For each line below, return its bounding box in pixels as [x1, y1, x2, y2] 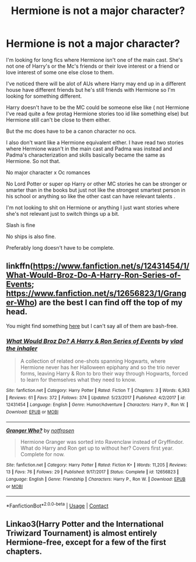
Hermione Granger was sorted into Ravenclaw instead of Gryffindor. [20, 438, 184, 445]
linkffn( [6, 261, 33, 271]
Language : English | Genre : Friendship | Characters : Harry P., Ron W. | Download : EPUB [6, 476, 185, 482]
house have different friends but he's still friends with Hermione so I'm [6, 86, 176, 93]
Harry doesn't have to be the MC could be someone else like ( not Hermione [6, 104, 190, 111]
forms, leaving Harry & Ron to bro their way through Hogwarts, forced [20, 370, 188, 377]
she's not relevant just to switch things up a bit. [6, 210, 120, 217]
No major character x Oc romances [6, 168, 90, 176]
